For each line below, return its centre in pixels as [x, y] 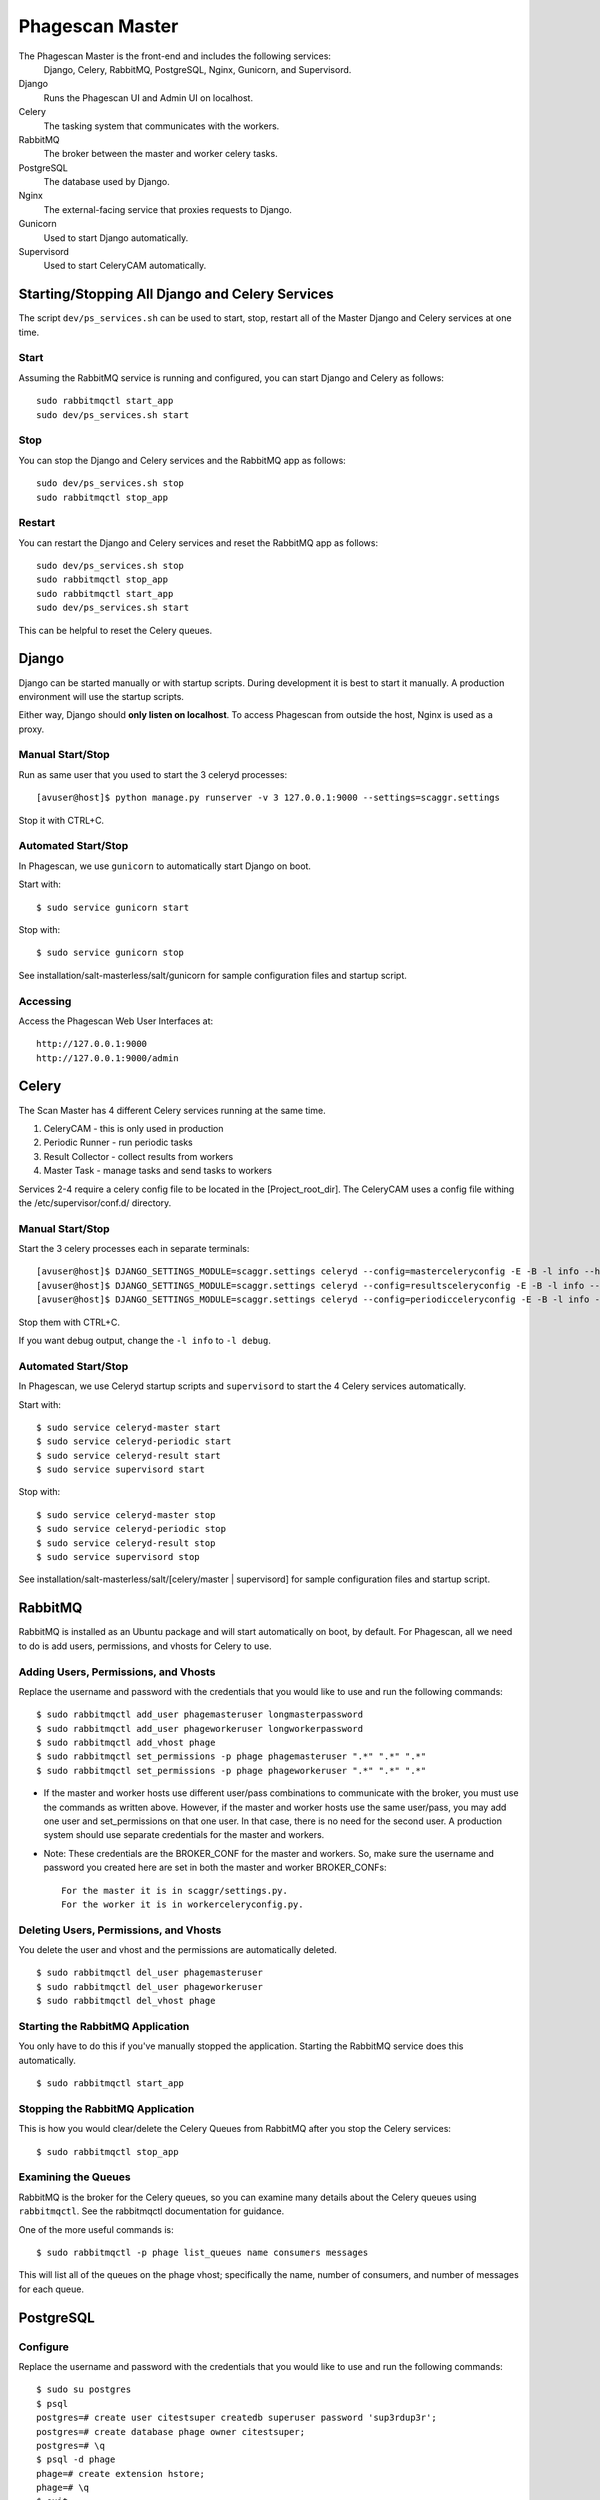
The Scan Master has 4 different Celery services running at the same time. [172, 1110]
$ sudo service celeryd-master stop [126, 1514]
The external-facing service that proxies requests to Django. [167, 209]
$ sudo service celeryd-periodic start [134, 1441]
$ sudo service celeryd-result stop [126, 1543]
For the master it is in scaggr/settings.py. [175, 1890]
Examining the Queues [74, 2177]
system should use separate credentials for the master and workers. [184, 1835]
